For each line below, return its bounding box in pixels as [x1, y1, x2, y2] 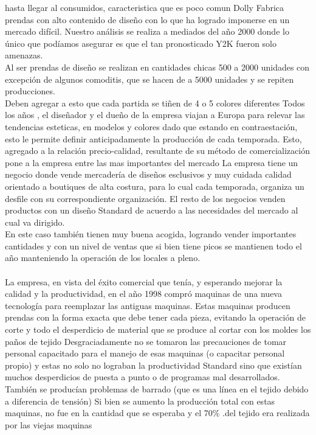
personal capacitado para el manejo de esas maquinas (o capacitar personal [5, 347, 285, 360]
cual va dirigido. [5, 215, 65, 228]
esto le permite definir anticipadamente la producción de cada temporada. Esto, [5, 132, 302, 145]
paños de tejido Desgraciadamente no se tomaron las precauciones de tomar [5, 335, 287, 347]
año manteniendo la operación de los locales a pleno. [5, 251, 201, 264]
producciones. [5, 85, 55, 97]
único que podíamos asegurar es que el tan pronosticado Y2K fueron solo [5, 37, 276, 49]
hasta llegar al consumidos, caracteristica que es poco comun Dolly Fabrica [5, 1, 284, 13]
